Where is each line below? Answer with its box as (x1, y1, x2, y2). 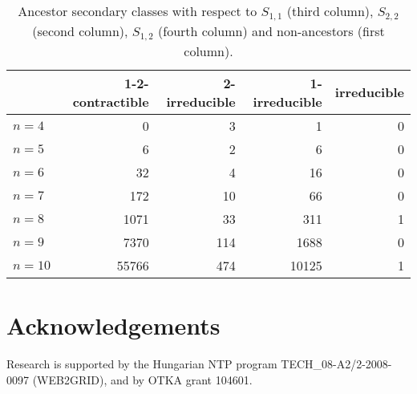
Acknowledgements (6, 309, 221, 342)
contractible (72, 91, 149, 111)
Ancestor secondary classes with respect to (18, 2, 257, 20)
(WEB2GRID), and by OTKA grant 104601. (32, 371, 253, 388)
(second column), (32, 21, 128, 40)
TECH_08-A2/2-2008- (281, 355, 392, 372)
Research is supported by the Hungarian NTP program (6, 355, 277, 372)
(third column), (286, 2, 374, 20)
